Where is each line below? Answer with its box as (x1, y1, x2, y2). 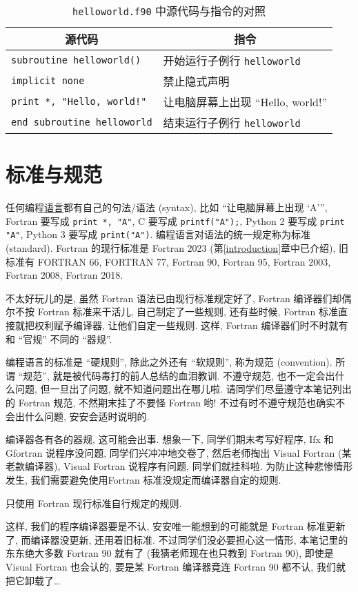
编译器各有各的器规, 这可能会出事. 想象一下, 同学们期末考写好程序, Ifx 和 (6, 432, 334, 446)
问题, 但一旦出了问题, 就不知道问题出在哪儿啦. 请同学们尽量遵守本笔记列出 (14, 382, 352, 396)
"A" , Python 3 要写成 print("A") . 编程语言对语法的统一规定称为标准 (6, 227, 311, 241)
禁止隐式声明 (163, 73, 230, 89)
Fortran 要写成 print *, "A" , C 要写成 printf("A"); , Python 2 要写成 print (6, 213, 345, 228)
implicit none (11, 75, 85, 86)
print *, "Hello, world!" (11, 96, 147, 107)
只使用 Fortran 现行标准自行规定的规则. (6, 495, 182, 510)
